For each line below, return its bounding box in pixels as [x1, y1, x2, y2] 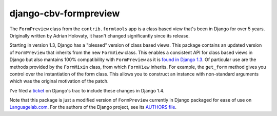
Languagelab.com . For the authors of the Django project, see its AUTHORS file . [9, 104, 177, 110]
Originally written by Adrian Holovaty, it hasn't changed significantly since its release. [9, 32, 190, 38]
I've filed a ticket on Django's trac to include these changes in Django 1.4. [9, 87, 165, 93]
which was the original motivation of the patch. [9, 78, 109, 84]
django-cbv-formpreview [9, 8, 120, 19]
